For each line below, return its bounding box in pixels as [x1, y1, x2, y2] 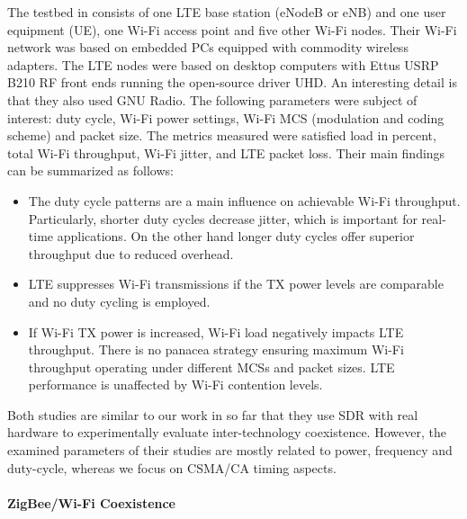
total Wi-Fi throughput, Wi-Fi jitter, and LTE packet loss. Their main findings [7, 143, 445, 162]
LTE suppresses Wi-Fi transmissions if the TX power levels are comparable [28, 274, 444, 293]
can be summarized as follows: [7, 161, 174, 180]
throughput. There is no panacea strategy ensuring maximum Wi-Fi [28, 340, 404, 359]
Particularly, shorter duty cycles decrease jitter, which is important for [28, 209, 418, 228]
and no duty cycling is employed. [28, 291, 211, 310]
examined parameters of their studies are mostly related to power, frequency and [7, 441, 453, 460]
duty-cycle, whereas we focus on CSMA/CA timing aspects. [7, 458, 337, 477]
